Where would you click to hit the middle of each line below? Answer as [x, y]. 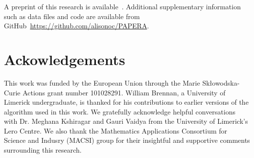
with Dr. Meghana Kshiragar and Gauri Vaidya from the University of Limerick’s [126, 121]
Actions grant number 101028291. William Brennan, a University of [124, 92]
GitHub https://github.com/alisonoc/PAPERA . [77, 26]
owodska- [226, 82]
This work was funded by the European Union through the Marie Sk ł [108, 82]
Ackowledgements [65, 59]
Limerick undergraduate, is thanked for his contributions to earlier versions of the [126, 102]
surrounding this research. [43, 150]
